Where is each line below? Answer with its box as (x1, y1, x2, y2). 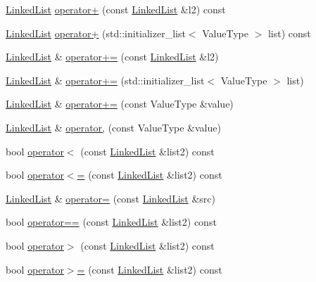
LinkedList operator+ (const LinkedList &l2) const (6, 2, 226, 16)
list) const (267, 25, 311, 40)
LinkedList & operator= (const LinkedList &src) (6, 191, 215, 205)
